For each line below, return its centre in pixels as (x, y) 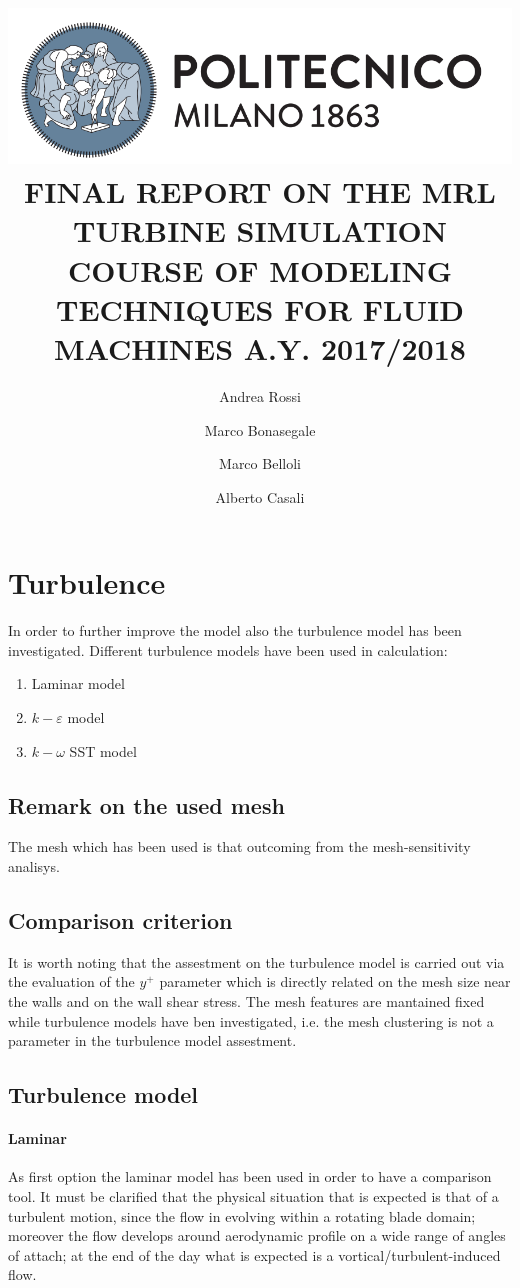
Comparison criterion (120, 920)
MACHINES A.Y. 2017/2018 (260, 348)
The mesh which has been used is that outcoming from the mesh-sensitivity (239, 846)
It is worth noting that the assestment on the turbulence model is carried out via (256, 961)
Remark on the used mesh (146, 804)
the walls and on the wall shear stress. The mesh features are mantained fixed (246, 1001)
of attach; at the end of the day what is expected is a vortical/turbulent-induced (254, 1254)
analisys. (34, 866)
